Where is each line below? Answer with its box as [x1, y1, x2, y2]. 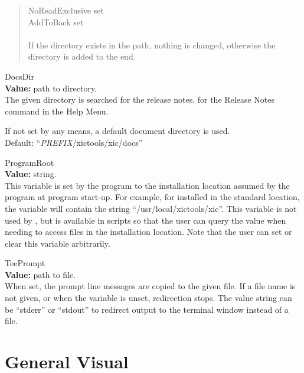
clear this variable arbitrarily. [5, 237, 110, 249]
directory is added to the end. [28, 50, 136, 63]
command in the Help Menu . [5, 104, 109, 117]
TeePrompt [5, 257, 45, 269]
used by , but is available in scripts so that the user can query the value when [5, 214, 286, 226]
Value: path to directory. [5, 81, 97, 94]
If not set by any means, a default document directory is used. [5, 125, 230, 137]
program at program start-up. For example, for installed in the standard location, [5, 191, 300, 203]
